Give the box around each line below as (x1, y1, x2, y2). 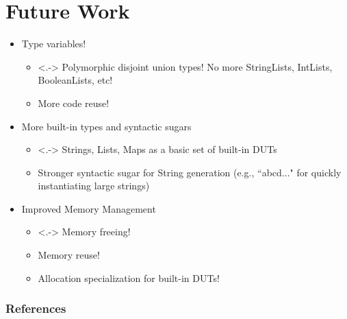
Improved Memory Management (21, 201, 156, 215)
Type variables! (21, 36, 86, 51)
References (5, 300, 66, 317)
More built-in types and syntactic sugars (21, 119, 192, 133)
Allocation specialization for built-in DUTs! (38, 270, 220, 285)
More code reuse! (38, 95, 110, 110)
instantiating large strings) (38, 178, 150, 193)
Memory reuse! (38, 248, 100, 262)
